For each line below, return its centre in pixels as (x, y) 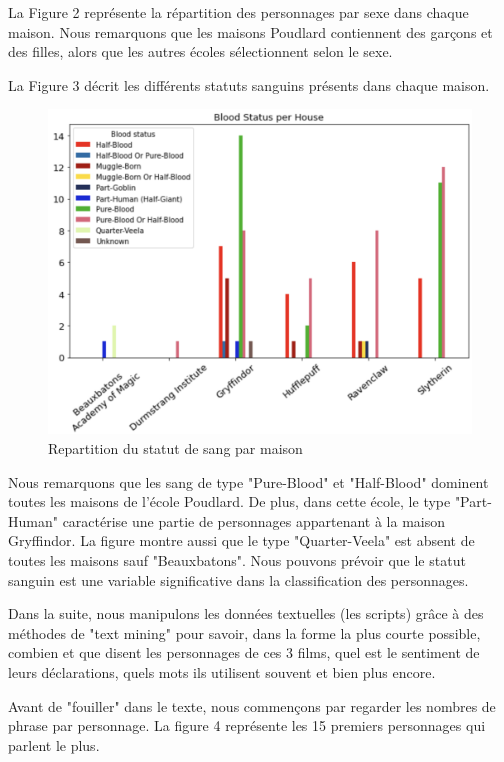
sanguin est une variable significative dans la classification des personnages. (238, 579)
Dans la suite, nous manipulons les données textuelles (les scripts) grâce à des (246, 613)
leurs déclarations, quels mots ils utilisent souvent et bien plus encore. (222, 671)
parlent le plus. (54, 744)
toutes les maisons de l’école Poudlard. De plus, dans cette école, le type (229, 501)
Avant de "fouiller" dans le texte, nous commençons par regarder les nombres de (252, 705)
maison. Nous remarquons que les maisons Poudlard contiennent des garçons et (250, 31)
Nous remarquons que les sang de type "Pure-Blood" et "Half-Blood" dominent (248, 481)
